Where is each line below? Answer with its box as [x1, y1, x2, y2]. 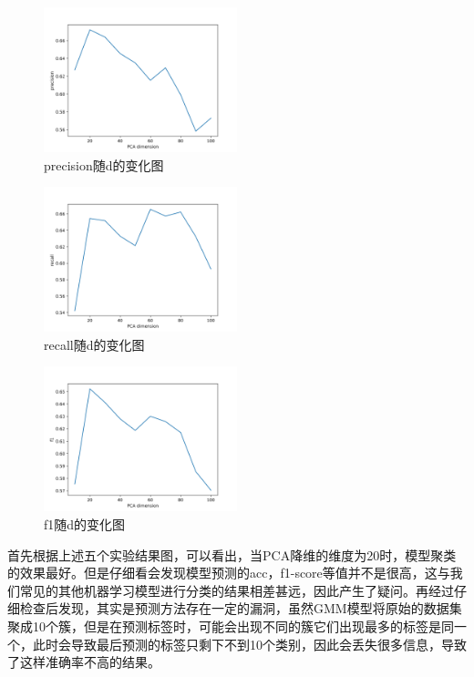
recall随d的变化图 [44, 334, 145, 354]
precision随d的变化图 [44, 155, 164, 174]
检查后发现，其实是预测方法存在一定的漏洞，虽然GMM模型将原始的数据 [19, 599, 449, 618]
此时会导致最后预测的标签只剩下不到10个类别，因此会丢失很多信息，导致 [32, 634, 467, 653]
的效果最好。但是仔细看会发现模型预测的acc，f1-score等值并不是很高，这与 [7, 563, 450, 582]
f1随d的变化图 [44, 514, 126, 533]
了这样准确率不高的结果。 [7, 652, 160, 672]
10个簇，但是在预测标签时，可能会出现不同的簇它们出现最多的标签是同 [32, 616, 454, 635]
